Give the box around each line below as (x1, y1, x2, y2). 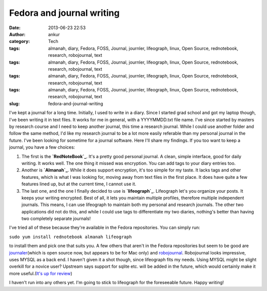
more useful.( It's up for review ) (9, 270, 73, 276)
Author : (9, 31, 26, 37)
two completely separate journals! (21, 215, 91, 222)
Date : (9, 25, 21, 31)
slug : (9, 100, 20, 106)
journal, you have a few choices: (9, 144, 75, 150)
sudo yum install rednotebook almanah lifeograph (9, 234, 132, 240)
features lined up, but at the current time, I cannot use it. (21, 181, 136, 187)
